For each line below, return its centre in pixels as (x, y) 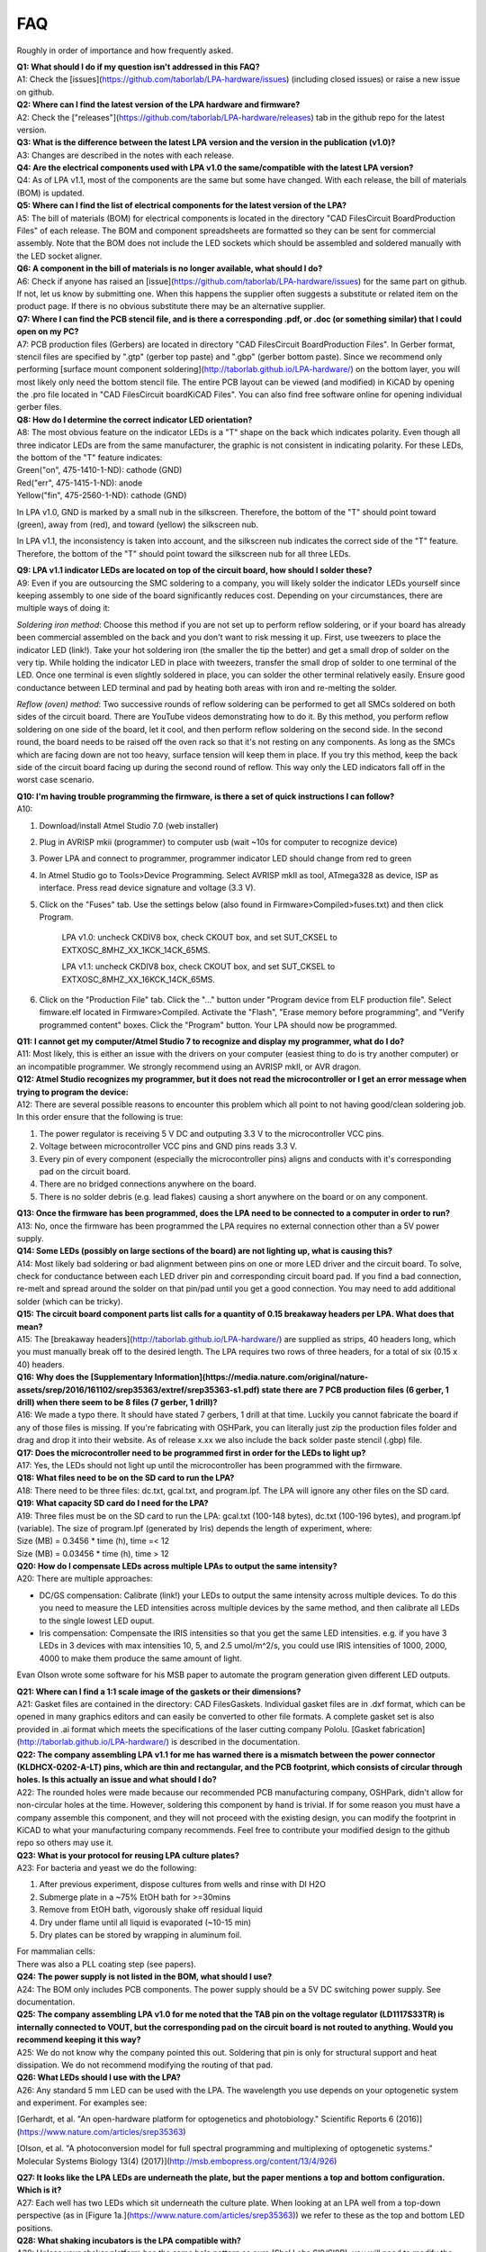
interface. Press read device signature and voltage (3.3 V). (148, 888)
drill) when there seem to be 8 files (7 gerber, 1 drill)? (117, 1402)
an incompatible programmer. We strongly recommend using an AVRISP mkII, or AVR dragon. (189, 1067)
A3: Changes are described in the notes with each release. (125, 155)
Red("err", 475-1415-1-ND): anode (80, 483)
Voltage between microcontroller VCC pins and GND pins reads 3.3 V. (168, 1146)
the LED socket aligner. (59, 256)
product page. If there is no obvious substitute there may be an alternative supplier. (171, 306)
